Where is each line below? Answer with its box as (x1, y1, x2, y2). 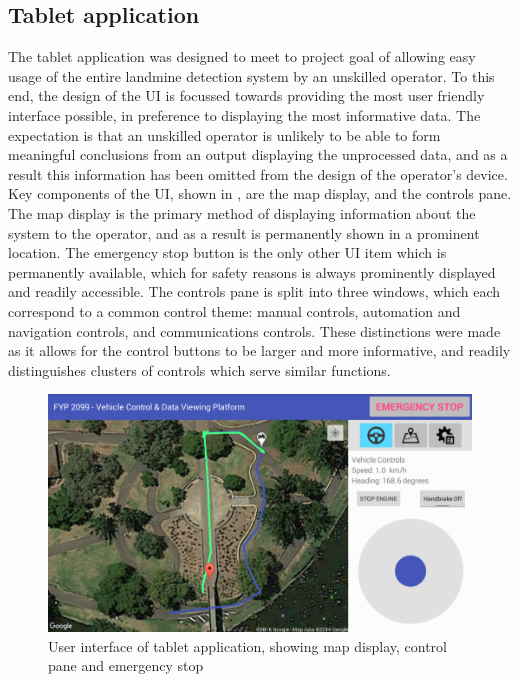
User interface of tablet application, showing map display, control (48, 635, 447, 656)
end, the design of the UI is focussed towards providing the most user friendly (8, 85, 485, 106)
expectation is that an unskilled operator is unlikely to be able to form (8, 124, 441, 145)
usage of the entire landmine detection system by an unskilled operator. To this (8, 65, 495, 86)
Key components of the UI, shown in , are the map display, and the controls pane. (8, 183, 512, 204)
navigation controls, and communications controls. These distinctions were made (8, 320, 501, 341)
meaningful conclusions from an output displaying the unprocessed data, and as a (8, 144, 508, 165)
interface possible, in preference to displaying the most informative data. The (8, 104, 481, 125)
